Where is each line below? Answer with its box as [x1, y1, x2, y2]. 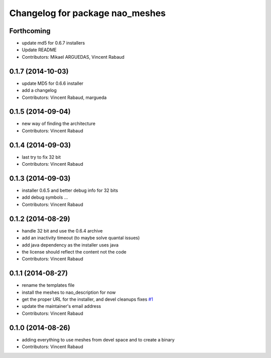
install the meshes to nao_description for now [22, 289, 116, 295]
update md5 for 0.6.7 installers [22, 40, 85, 46]
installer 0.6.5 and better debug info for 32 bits [22, 187, 118, 193]
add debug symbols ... [22, 194, 68, 200]
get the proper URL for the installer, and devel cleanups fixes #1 [22, 296, 153, 302]
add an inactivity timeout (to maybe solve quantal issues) [22, 235, 140, 241]
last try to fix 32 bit [22, 154, 61, 160]
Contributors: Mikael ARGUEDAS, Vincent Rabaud [22, 54, 125, 60]
